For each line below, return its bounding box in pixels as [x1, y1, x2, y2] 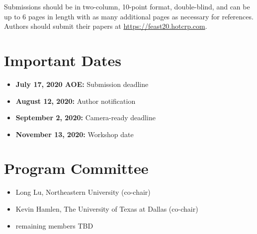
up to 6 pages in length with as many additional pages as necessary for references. [4, 11, 254, 21]
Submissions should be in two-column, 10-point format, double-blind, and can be [4, 1, 250, 11]
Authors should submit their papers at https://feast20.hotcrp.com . [4, 21, 207, 31]
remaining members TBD [15, 220, 93, 231]
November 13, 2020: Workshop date [15, 129, 134, 139]
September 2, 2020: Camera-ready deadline [15, 112, 156, 123]
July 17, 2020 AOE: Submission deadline [15, 78, 149, 89]
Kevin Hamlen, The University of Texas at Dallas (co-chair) [15, 204, 198, 214]
